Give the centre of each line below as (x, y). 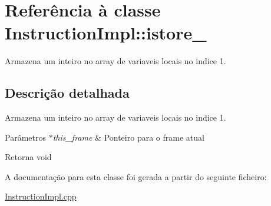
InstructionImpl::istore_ (106, 33)
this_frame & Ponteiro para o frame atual (128, 137)
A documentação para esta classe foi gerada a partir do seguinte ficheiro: (136, 176)
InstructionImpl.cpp (41, 196)
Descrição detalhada (67, 93)
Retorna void (28, 157)
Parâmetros (25, 137)
